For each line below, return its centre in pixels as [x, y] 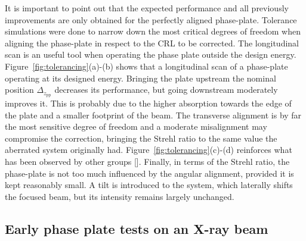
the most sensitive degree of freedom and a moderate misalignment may [136, 126]
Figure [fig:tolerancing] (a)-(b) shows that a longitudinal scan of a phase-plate [146, 66]
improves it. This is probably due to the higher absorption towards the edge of [148, 103]
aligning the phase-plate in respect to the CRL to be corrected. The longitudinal [152, 43]
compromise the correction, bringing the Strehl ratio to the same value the [141, 138]
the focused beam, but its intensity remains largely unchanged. [120, 196]
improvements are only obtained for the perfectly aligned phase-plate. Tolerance [151, 19]
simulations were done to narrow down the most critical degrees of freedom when [153, 31]
